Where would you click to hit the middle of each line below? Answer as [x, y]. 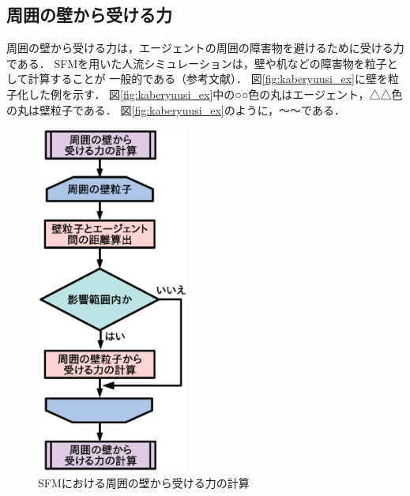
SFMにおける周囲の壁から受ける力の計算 [144, 482]
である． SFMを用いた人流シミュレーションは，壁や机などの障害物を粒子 [197, 63]
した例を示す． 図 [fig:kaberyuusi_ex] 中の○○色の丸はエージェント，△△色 [215, 94]
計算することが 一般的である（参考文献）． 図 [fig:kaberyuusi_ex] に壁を [208, 79]
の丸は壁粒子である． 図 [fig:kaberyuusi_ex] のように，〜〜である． [176, 109]
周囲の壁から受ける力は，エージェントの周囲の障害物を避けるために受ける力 [205, 48]
